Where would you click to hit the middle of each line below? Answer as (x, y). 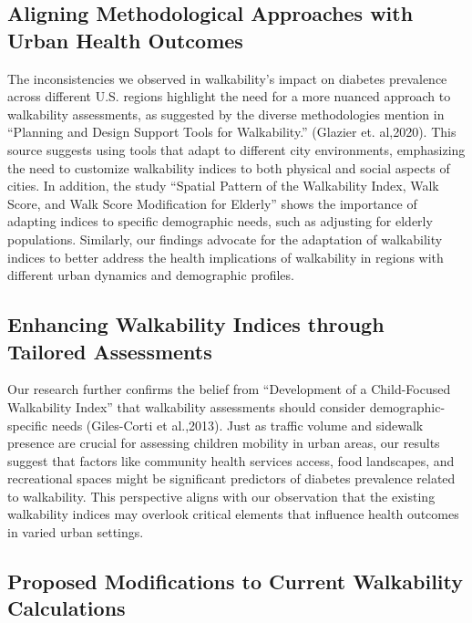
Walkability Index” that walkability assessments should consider (186, 406)
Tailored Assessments (110, 351)
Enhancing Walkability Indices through (196, 324)
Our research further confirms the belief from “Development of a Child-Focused (229, 389)
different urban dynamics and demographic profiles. (151, 275)
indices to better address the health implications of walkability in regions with (226, 257)
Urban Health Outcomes (125, 40)
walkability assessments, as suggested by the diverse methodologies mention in (226, 114)
